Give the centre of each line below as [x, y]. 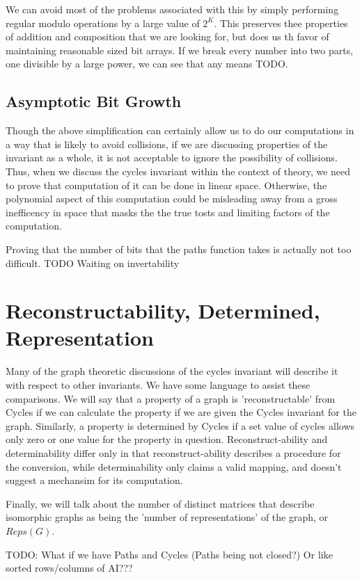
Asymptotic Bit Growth [94, 101]
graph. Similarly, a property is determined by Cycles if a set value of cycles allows [180, 425]
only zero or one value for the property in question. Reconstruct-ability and [167, 439]
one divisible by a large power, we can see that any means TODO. [147, 64]
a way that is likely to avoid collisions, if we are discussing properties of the [167, 144]
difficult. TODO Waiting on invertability [93, 263]
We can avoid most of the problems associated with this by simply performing [172, 9]
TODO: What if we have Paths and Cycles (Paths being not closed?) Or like [169, 554]
